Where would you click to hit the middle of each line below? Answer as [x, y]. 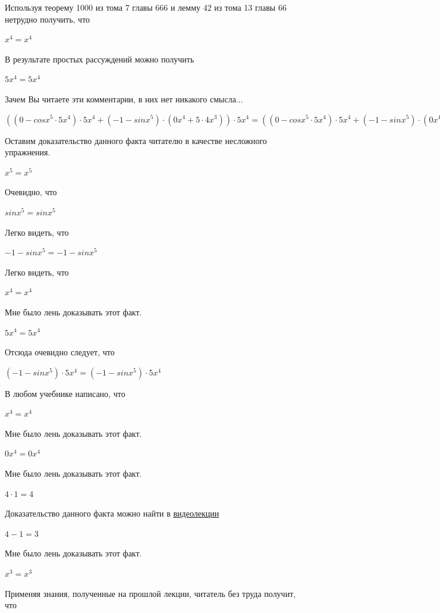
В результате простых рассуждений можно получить [100, 59]
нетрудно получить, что [48, 19]
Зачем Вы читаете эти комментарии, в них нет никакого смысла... [124, 98]
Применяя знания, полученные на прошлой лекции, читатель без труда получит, [150, 593]
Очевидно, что [31, 192]
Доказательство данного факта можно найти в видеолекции [112, 513]
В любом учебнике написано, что [65, 393]
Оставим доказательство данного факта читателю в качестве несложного [136, 140]
